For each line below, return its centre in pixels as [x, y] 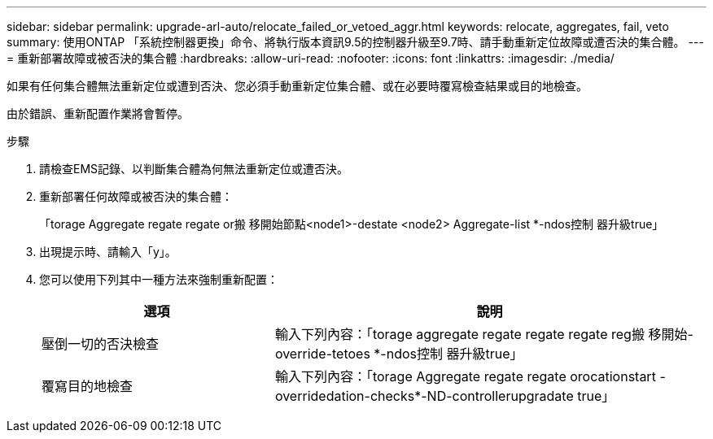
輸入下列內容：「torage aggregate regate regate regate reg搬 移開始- [484, 334]
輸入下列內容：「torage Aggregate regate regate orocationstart [465, 376]
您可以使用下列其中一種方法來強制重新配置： [159, 279]
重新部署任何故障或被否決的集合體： [136, 196]
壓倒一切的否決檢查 [101, 344]
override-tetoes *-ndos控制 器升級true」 [399, 354]
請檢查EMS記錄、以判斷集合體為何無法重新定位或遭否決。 [194, 169]
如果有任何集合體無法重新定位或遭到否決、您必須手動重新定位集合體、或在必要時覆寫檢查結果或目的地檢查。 [297, 86]
